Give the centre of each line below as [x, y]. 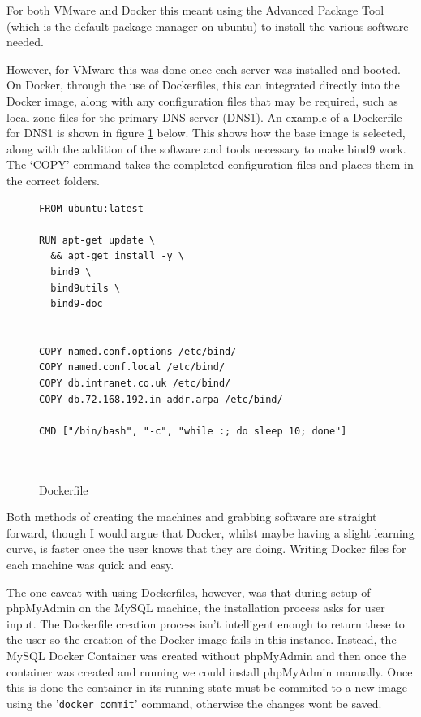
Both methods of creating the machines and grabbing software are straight [192, 517]
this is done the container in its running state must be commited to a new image [207, 687]
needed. [25, 42]
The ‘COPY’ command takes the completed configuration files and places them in [210, 164]
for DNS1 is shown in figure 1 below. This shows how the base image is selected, [206, 133]
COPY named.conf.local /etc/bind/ [132, 367]
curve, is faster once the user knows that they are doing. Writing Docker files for [206, 549]
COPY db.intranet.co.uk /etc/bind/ [135, 384]
